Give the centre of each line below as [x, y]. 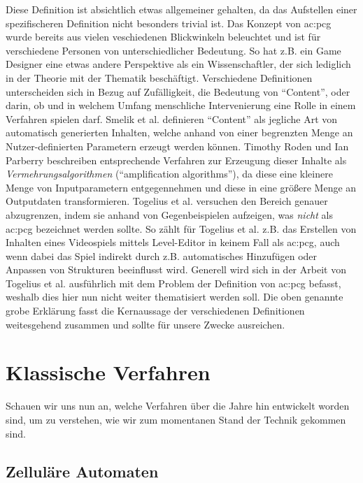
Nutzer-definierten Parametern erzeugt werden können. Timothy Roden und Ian [177, 146]
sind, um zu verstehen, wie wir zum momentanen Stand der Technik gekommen [176, 419]
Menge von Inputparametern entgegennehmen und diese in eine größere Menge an [181, 187]
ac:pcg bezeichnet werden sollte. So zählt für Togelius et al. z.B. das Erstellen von [181, 228]
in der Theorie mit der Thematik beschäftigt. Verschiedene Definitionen [159, 77]
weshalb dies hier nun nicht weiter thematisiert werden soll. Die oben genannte [175, 297]
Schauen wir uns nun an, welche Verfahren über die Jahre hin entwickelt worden [178, 406]
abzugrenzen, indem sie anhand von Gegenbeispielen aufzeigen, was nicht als [169, 214]
